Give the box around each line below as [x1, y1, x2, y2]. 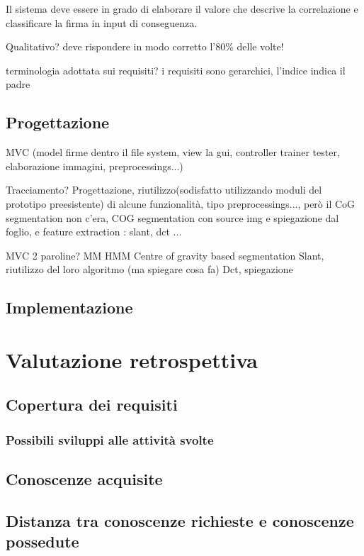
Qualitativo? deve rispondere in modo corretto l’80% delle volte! [6, 39, 284, 54]
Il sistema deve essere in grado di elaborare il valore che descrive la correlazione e [6, 1, 358, 16]
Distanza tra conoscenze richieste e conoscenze [6, 509, 354, 531]
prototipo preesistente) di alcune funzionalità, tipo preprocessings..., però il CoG [6, 196, 356, 211]
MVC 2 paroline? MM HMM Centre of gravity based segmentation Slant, [6, 248, 324, 262]
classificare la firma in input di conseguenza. [6, 15, 198, 30]
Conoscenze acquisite [6, 468, 163, 490]
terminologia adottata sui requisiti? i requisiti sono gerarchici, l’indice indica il [6, 62, 346, 77]
